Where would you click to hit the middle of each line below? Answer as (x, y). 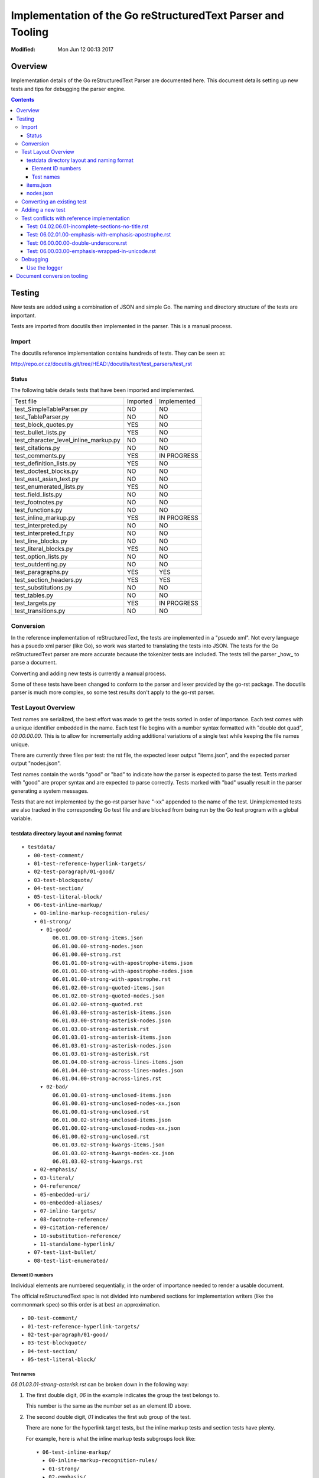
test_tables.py (34, 595)
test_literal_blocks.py (44, 549)
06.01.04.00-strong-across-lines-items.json (118, 1062)
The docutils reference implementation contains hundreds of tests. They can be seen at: (118, 353)
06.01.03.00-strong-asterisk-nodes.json (112, 1021)
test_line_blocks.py (41, 541)
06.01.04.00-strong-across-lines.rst (107, 1079)
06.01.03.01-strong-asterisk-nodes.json (112, 1046)
